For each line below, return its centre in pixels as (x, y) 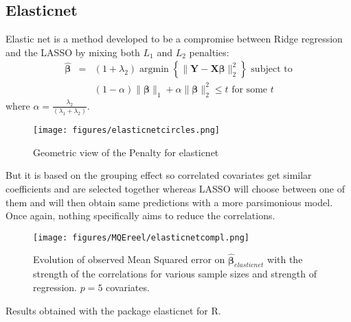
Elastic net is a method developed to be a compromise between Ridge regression (174, 39)
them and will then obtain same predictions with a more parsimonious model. (169, 202)
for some (250, 89)
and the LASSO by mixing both (73, 52)
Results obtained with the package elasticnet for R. (113, 310)
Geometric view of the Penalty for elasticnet (126, 152)
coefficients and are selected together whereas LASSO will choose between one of (175, 188)
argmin (154, 70)
